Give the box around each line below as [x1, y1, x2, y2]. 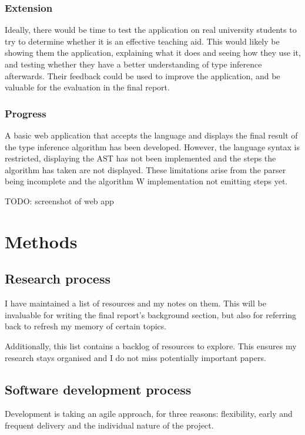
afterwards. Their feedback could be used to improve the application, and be [5, 69, 280, 82]
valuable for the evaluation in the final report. [5, 81, 170, 93]
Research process [5, 269, 110, 288]
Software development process [5, 380, 192, 398]
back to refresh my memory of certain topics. [5, 320, 167, 332]
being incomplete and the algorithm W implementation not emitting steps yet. [5, 175, 288, 187]
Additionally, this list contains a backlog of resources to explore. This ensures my [5, 339, 297, 352]
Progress [5, 106, 46, 120]
